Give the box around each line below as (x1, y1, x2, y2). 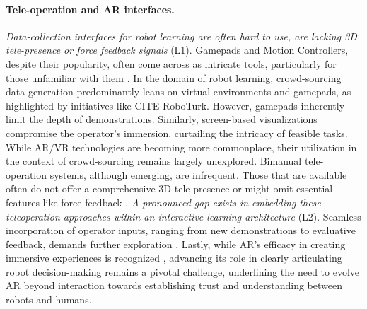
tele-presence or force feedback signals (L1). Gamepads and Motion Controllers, (6, 42, 349, 57)
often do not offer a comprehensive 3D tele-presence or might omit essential (6, 181, 333, 196)
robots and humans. (6, 292, 92, 307)
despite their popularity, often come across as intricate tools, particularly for (6, 56, 337, 71)
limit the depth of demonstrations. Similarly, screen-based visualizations (6, 112, 318, 127)
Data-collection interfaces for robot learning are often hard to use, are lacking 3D (6, 28, 357, 43)
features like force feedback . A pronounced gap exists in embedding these (6, 194, 321, 209)
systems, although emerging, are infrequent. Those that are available (49, 167, 347, 182)
